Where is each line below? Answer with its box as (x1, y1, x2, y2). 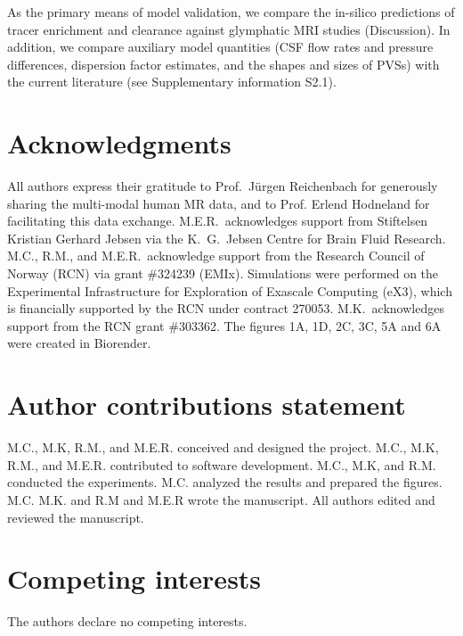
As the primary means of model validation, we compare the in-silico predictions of (7, 3, 455, 21)
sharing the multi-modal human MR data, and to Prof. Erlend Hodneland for (7, 194, 430, 212)
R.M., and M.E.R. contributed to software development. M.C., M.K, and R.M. (7, 455, 436, 474)
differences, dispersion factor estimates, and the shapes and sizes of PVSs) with (7, 54, 440, 73)
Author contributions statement (7, 386, 406, 423)
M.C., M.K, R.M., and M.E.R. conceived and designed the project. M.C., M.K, (7, 438, 439, 457)
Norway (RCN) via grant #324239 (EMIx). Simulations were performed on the (7, 264, 439, 283)
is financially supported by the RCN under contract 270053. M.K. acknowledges (7, 299, 444, 318)
